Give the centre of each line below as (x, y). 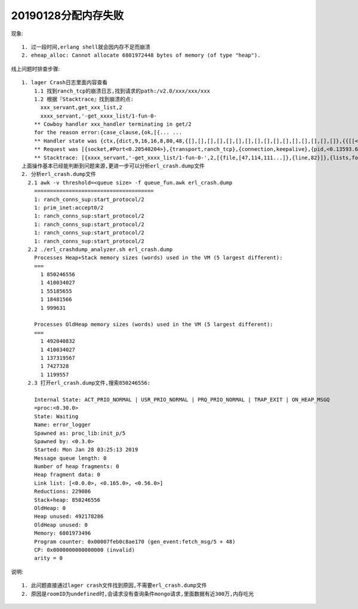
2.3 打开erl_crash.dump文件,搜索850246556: (89, 383)
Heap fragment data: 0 (67, 475)
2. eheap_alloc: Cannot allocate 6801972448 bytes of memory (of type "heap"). (141, 55)
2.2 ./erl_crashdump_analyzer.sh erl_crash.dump (100, 249)
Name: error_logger (62, 425)
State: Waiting (56, 416)
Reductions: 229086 (62, 491)
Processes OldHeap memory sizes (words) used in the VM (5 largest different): (154, 324)
